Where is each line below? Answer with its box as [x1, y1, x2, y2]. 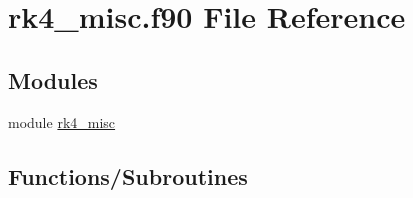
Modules [8, 64, 98, 95]
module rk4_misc [8, 111, 116, 132]
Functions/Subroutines [8, 160, 248, 191]
